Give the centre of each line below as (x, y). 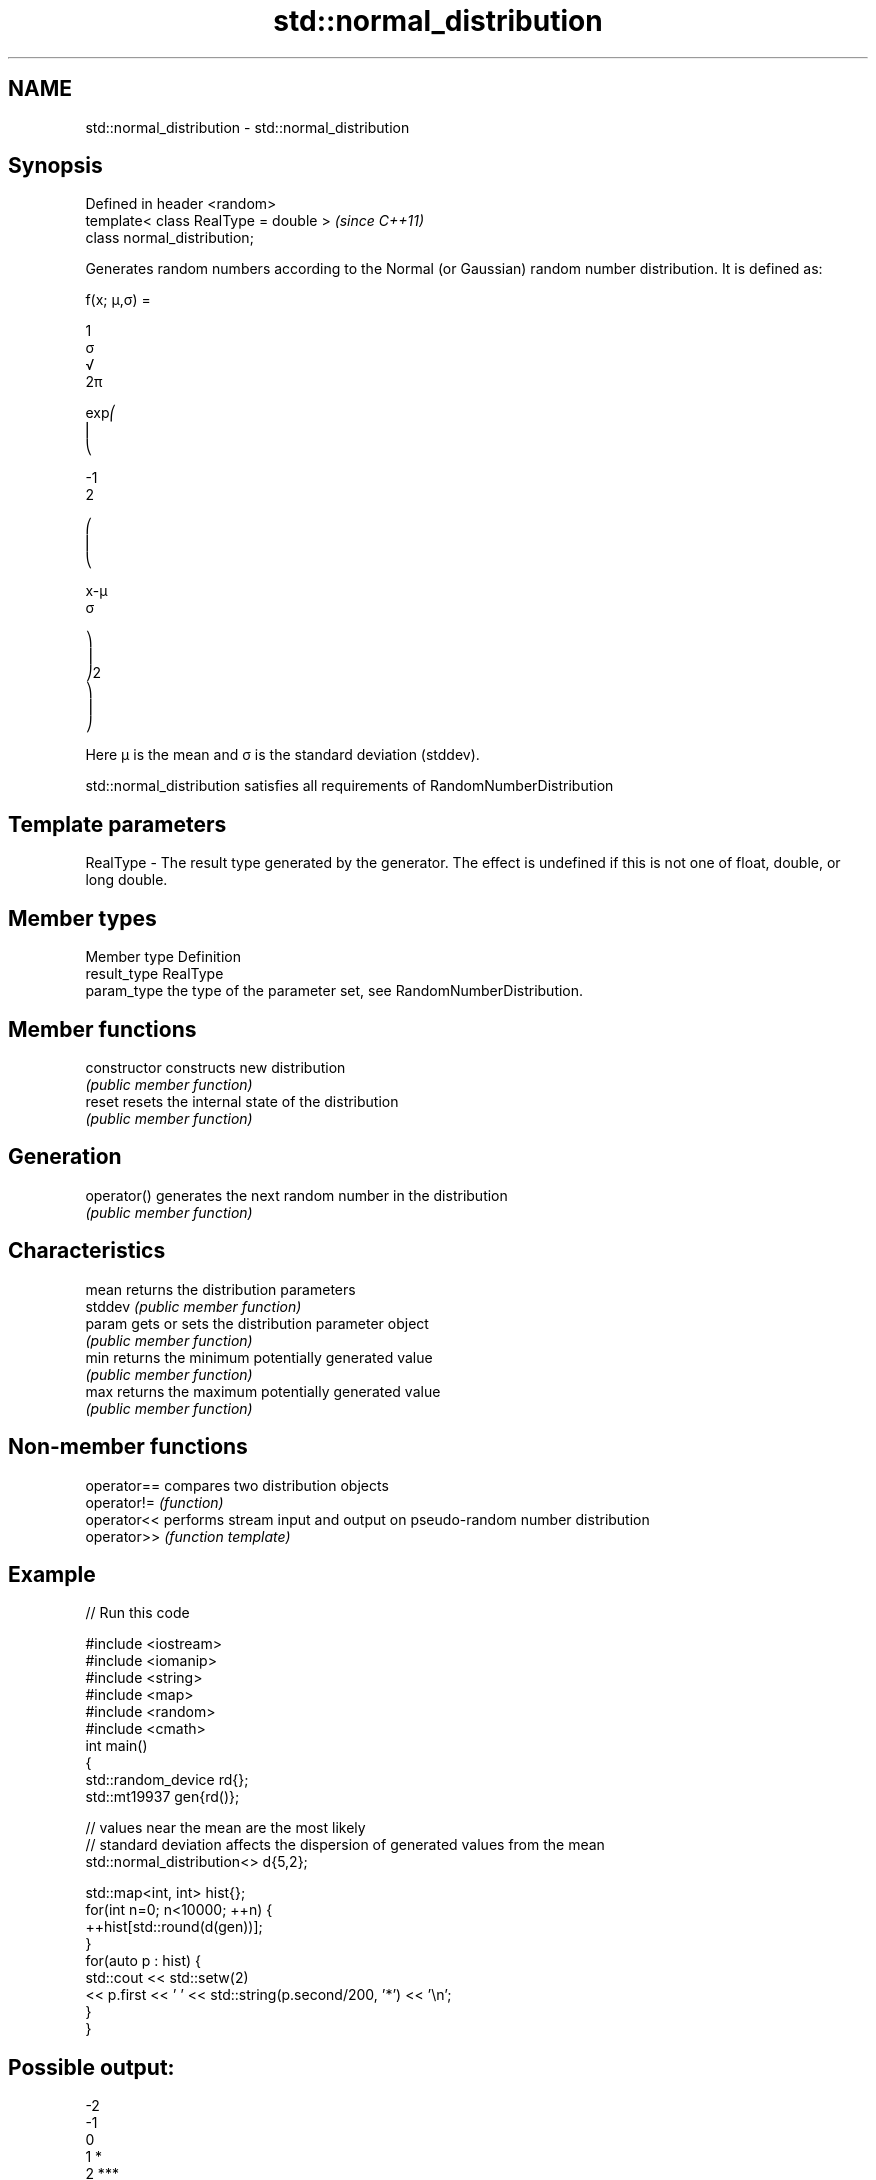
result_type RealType (154, 974)
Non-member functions (128, 1447)
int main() (116, 1746)
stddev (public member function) (193, 1306)
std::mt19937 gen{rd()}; (162, 1797)
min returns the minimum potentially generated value (259, 1357)
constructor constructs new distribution (215, 1067)
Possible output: (91, 2067)
